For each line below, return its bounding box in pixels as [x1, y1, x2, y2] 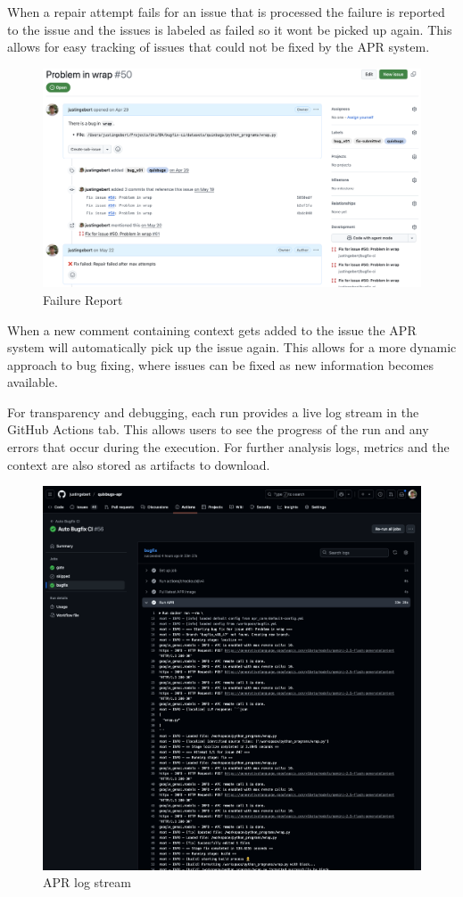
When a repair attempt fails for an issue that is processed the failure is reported [7, 3, 445, 21]
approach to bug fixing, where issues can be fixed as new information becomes [7, 355, 434, 374]
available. [7, 373, 58, 391]
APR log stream [43, 873, 131, 892]
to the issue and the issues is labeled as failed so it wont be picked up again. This [7, 20, 452, 38]
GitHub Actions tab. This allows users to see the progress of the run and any [7, 420, 429, 439]
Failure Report [43, 290, 123, 309]
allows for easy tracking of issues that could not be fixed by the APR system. [7, 37, 430, 56]
